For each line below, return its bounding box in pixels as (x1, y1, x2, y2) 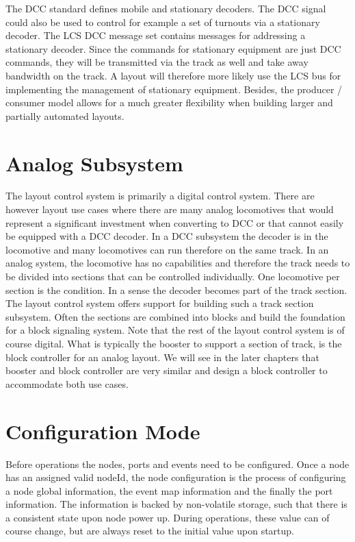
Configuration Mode (5, 417, 200, 445)
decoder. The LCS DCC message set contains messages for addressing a (5, 28, 306, 42)
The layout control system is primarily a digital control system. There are (5, 188, 315, 203)
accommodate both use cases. (5, 376, 129, 391)
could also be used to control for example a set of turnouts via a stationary (5, 14, 320, 29)
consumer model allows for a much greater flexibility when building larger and (5, 95, 333, 110)
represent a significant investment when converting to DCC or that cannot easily (5, 215, 344, 230)
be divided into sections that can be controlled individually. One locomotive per (5, 269, 340, 284)
